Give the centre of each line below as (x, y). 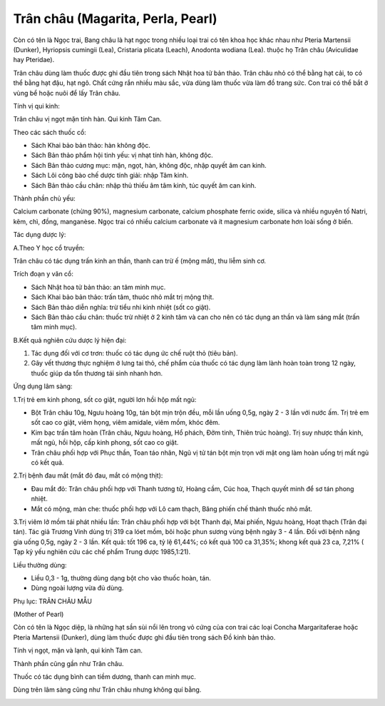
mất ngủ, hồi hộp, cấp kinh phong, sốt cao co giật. (105, 443)
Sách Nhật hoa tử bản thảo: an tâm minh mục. (98, 287)
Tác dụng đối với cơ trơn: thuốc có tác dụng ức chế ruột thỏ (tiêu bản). (134, 353)
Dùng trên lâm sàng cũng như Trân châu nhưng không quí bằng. (107, 690)
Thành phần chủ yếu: (45, 198)
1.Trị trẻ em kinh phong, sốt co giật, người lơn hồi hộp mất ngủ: (105, 399)
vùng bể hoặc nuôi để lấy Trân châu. (67, 93)
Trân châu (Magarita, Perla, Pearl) (115, 19)
